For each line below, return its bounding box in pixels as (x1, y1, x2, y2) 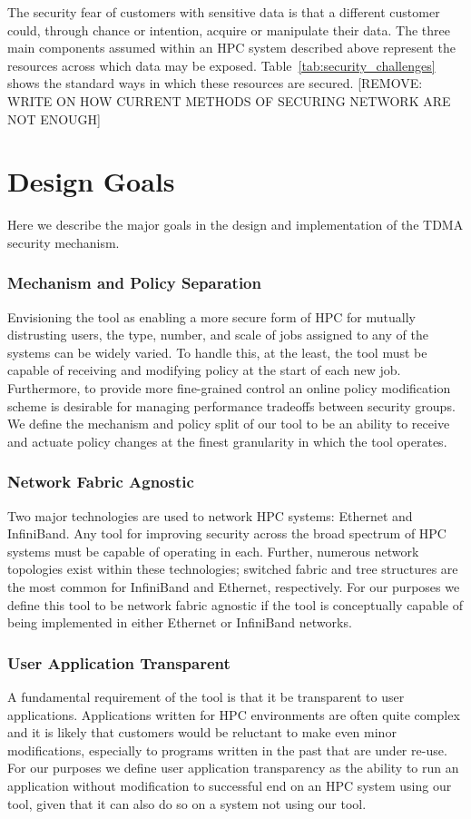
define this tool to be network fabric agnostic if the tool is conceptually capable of (7, 595, 463, 614)
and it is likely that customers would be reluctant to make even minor (7, 723, 397, 742)
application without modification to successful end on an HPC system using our (7, 776, 452, 794)
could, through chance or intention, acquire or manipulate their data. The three (7, 20, 450, 39)
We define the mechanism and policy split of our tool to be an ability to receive (7, 414, 450, 433)
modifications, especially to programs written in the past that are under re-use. (7, 740, 447, 759)
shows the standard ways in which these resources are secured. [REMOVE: (7, 74, 423, 93)
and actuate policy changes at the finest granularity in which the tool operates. (7, 431, 447, 450)
